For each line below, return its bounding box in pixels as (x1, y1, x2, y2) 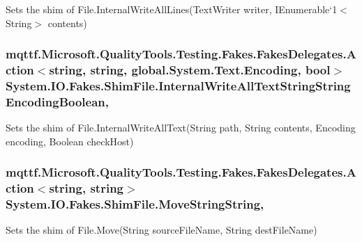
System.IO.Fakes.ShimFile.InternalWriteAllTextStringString (6, 76, 351, 94)
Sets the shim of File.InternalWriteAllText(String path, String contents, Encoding (6, 120, 356, 135)
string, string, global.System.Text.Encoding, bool (49, 61, 331, 79)
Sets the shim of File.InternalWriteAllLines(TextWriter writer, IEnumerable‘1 (6, 2, 338, 16)
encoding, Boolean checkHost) (6, 134, 134, 148)
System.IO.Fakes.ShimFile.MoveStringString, (6, 195, 264, 213)
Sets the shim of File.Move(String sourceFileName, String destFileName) (6, 223, 317, 237)
